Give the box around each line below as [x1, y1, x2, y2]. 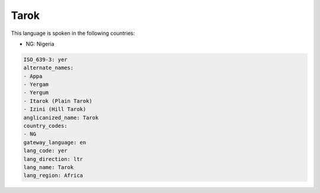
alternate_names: [23, 65, 74, 71]
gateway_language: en [23, 139, 87, 146]
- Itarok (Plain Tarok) [23, 98, 93, 104]
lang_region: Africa [23, 172, 83, 179]
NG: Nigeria [25, 40, 55, 47]
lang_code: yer [23, 147, 68, 154]
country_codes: [23, 123, 68, 130]
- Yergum [23, 89, 49, 96]
